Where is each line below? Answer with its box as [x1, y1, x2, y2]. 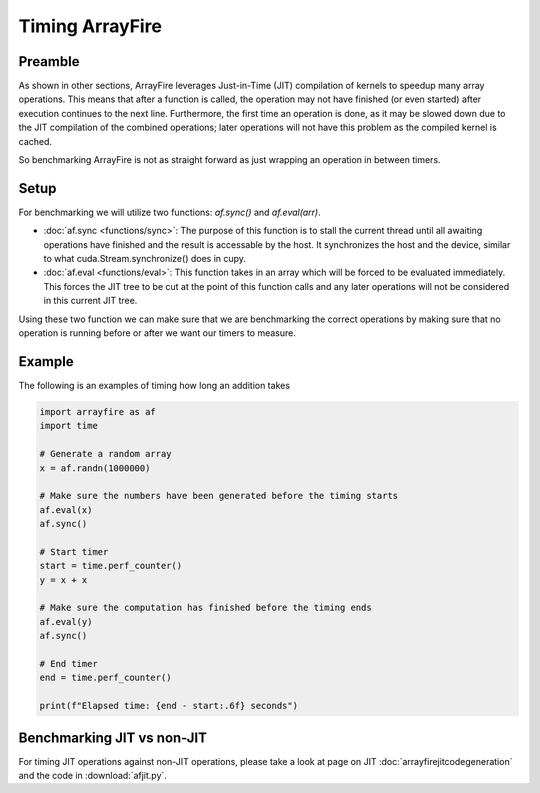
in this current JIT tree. [43, 295, 138, 307]
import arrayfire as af [39, 406, 157, 417]
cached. [18, 135, 53, 147]
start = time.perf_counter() [39, 560, 183, 572]
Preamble [18, 53, 80, 70]
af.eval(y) [39, 616, 93, 627]
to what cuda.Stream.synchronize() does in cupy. [43, 253, 247, 265]
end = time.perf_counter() [39, 672, 172, 684]
